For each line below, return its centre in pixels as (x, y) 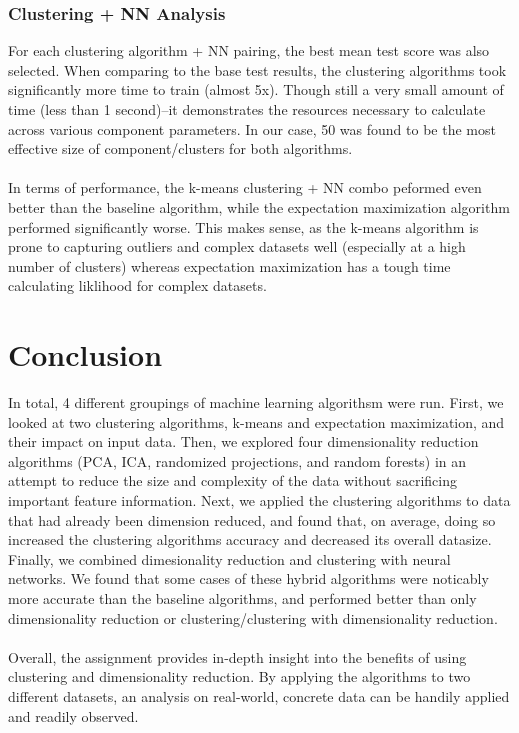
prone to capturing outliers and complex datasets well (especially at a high (237, 246)
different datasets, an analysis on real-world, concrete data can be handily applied (259, 695)
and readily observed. (73, 715)
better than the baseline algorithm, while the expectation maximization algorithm (259, 206)
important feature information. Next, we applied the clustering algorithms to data (259, 500)
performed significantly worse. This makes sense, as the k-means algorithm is (243, 226)
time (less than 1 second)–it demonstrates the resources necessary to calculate (247, 109)
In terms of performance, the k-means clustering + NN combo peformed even (245, 187)
